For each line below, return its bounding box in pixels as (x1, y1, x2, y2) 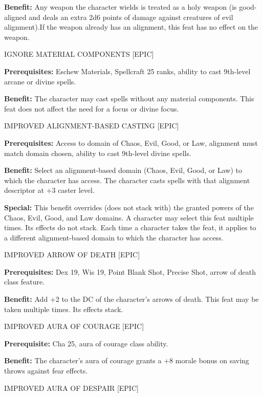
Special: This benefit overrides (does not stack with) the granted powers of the (4, 202, 254, 212)
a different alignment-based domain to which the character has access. (4, 232, 224, 242)
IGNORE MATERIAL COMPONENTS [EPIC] (4, 49, 154, 59)
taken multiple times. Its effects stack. (4, 303, 123, 314)
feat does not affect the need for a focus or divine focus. (4, 103, 179, 114)
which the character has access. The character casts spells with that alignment (4, 174, 250, 185)
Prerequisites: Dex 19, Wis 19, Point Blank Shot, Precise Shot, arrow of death (4, 266, 256, 277)
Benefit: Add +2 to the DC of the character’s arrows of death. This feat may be (4, 294, 259, 304)
